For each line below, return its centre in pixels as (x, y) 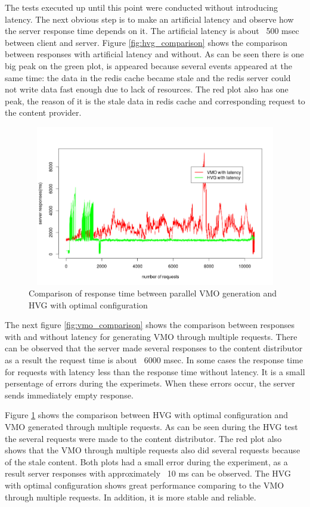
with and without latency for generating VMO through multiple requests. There (151, 336)
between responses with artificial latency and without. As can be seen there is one (154, 54)
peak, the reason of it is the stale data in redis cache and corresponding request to (155, 101)
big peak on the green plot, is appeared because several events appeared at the (148, 65)
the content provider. (43, 112)
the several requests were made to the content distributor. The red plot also (143, 438)
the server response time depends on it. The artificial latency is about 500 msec (152, 31)
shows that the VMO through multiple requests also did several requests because (153, 450)
